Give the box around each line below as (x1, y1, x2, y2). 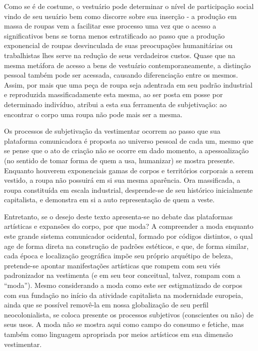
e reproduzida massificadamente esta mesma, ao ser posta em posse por (4, 89, 223, 100)
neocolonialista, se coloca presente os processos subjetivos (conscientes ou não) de (4, 309, 254, 319)
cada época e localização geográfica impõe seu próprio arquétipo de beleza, (4, 250, 233, 261)
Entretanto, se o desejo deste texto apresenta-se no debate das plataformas (4, 211, 233, 221)
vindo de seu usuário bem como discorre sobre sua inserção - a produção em (4, 11, 237, 21)
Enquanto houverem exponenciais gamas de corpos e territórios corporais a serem (4, 165, 253, 175)
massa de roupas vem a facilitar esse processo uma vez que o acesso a (4, 21, 216, 31)
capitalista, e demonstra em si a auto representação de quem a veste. (4, 194, 215, 205)
